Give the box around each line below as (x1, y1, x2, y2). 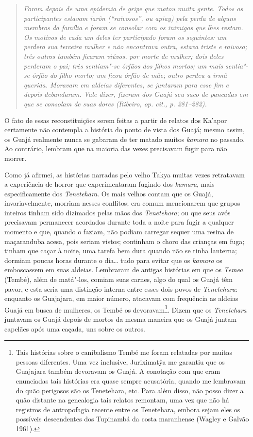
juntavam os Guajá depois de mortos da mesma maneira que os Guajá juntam (4, 314, 237, 324)
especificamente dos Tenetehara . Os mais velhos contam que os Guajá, (4, 188, 213, 198)
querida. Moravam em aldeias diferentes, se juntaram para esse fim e (23, 79, 229, 89)
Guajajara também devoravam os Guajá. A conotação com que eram (16, 366, 220, 376)
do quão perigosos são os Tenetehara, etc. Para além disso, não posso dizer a (16, 385, 244, 395)
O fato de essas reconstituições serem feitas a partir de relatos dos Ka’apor (4, 115, 227, 125)
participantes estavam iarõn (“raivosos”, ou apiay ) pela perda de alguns (23, 13, 236, 23)
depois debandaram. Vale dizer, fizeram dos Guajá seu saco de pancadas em (23, 89, 248, 99)
